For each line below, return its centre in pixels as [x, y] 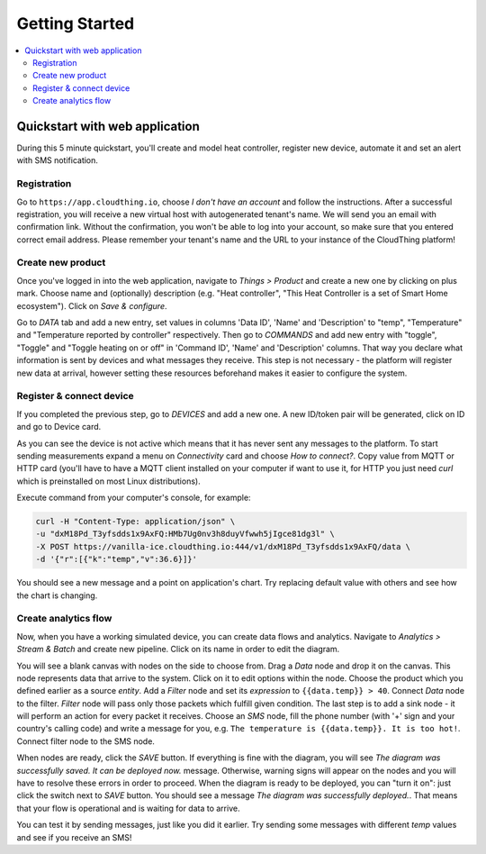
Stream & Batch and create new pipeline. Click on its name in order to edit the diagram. [178, 650]
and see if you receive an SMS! [74, 837]
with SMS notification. [58, 160]
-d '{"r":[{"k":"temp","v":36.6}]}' [117, 559]
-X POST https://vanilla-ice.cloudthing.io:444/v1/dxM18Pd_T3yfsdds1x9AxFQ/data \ [223, 546]
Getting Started [76, 23]
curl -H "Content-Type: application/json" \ [135, 522]
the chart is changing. [57, 595]
